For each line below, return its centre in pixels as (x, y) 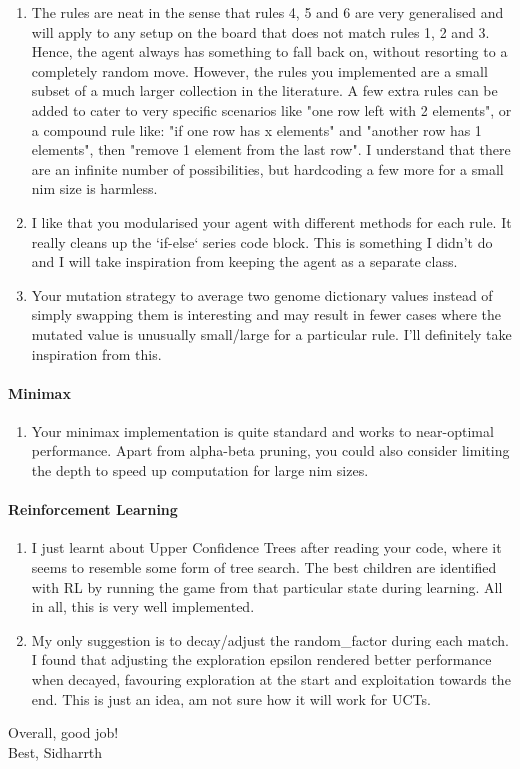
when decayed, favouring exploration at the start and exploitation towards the (271, 679)
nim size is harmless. (94, 188)
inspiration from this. (96, 353)
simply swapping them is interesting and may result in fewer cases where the (266, 314)
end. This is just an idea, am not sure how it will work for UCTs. (231, 698)
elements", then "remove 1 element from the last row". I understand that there (271, 149)
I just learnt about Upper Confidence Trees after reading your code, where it (266, 547)
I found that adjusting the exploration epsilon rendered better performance (261, 659)
